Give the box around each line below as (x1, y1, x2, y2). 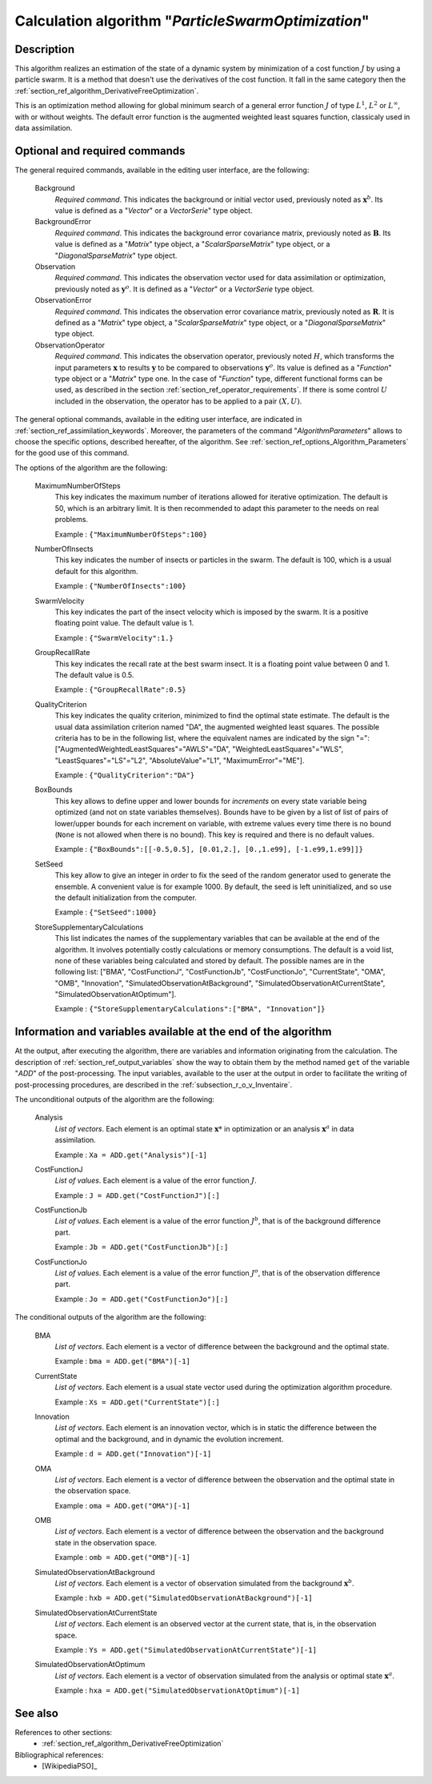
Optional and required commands (14, 144, 186, 158)
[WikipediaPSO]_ (42, 1762, 98, 1771)
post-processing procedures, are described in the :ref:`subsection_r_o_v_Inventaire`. (14, 1079, 293, 1089)
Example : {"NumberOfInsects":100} (54, 581, 187, 591)
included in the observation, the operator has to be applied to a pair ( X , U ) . (54, 396, 302, 406)
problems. (54, 515, 88, 524)
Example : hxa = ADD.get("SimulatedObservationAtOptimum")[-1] (54, 1686, 300, 1695)
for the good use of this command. (14, 448, 130, 458)
